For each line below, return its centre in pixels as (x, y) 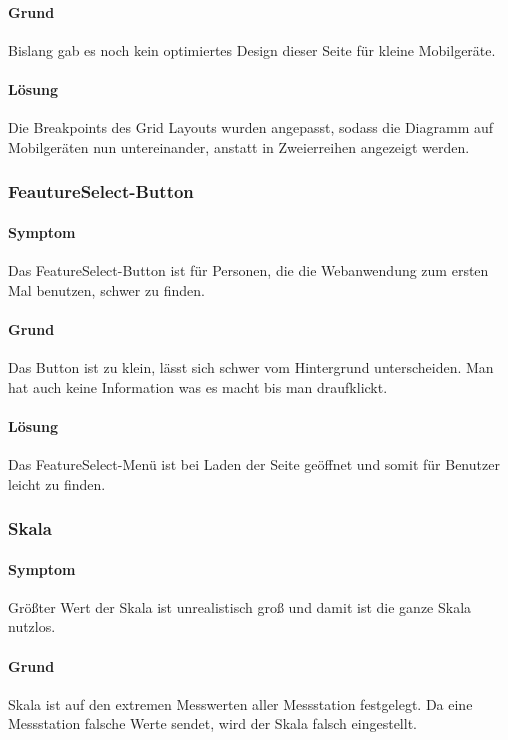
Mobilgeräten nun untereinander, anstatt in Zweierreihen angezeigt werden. (239, 146)
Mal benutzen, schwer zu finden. (106, 289)
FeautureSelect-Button (101, 191)
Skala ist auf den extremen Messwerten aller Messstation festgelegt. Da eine (240, 703)
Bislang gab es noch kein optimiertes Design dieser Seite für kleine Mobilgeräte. (252, 49)
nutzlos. (32, 626)
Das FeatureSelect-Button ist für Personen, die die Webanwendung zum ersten (248, 270)
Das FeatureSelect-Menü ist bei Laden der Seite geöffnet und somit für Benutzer (254, 463)
